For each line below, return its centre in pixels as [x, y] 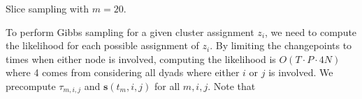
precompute [31, 85]
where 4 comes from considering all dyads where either [123, 72]
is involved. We [301, 72]
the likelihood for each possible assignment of [102, 45]
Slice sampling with [48, 8]
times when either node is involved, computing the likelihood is [141, 58]
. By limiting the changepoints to [281, 45]
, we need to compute [311, 31]
